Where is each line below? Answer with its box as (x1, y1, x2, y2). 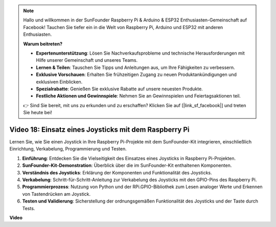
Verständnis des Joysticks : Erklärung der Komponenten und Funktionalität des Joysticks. (22, 169, 212, 175)
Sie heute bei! (23, 110, 52, 116)
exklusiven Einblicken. (36, 79, 83, 85)
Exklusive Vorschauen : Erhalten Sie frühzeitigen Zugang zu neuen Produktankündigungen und (36, 71, 237, 78)
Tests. (22, 205, 35, 211)
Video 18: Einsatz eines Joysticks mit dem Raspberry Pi (9, 125, 190, 134)
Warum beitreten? (23, 41, 63, 47)
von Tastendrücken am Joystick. (22, 191, 91, 197)
